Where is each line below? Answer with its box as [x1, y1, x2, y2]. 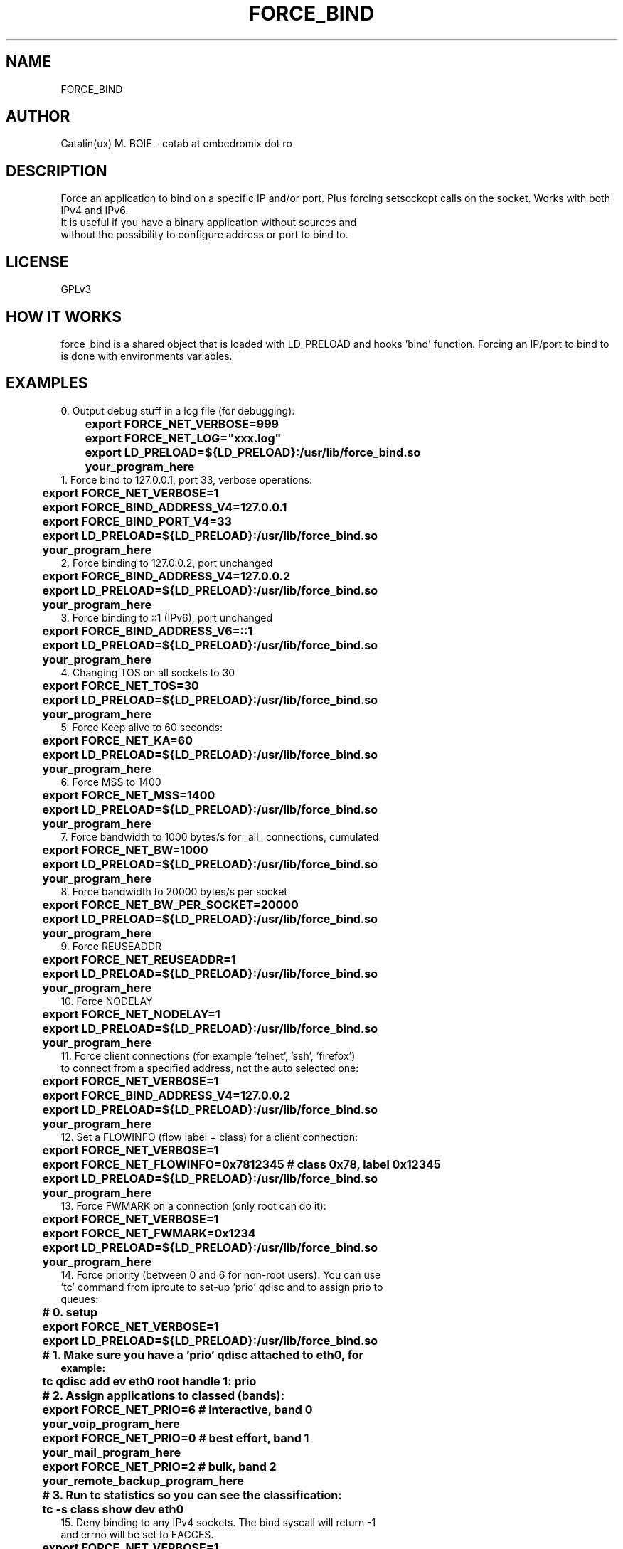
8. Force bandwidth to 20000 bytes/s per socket [60, 885, 287, 898]
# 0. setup [42, 1304, 98, 1319]
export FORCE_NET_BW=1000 [42, 842, 208, 857]
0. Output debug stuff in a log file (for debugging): [60, 404, 295, 417]
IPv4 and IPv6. [60, 204, 129, 217]
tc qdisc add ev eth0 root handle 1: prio [42, 1373, 257, 1388]
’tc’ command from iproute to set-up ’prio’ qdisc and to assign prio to [60, 1280, 383, 1293]
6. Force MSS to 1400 [60, 775, 161, 788]
